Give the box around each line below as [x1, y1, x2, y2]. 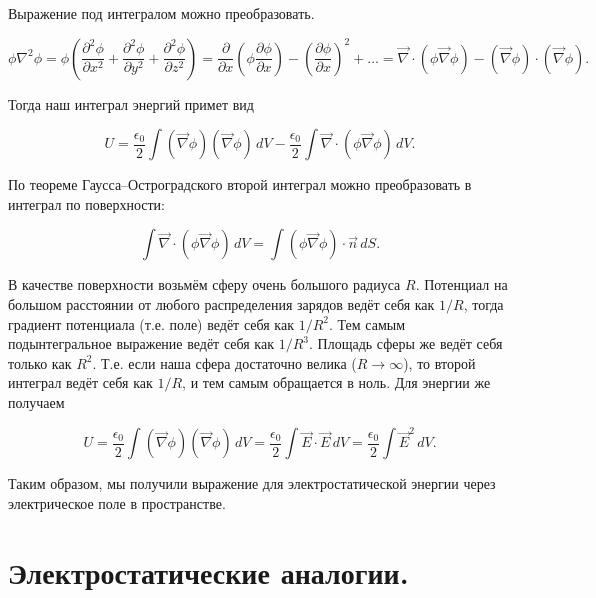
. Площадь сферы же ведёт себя [308, 333, 503, 354]
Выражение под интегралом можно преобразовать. [8, 3, 315, 23]
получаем [8, 391, 65, 412]
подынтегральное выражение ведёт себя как [8, 333, 274, 354]
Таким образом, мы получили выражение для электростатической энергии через [8, 473, 496, 494]
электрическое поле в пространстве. [8, 492, 226, 513]
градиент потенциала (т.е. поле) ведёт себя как [8, 313, 294, 334]
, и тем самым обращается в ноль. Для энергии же [182, 372, 491, 393]
